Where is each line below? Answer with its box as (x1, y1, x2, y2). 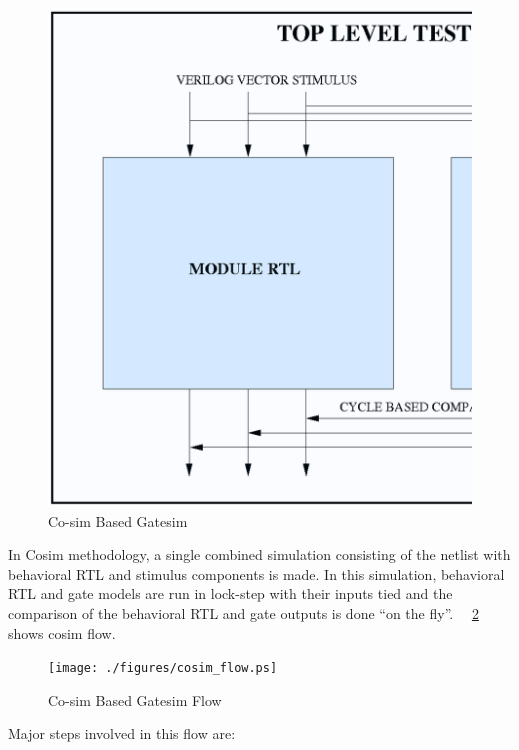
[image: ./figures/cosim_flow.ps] (48, 661, 278, 676)
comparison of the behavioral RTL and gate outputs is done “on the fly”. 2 (8, 603, 479, 624)
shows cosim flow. (8, 622, 116, 643)
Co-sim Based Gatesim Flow (48, 689, 222, 710)
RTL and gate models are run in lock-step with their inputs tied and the (8, 583, 453, 604)
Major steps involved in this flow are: (8, 723, 236, 744)
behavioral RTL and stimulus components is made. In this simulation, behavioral (8, 563, 505, 584)
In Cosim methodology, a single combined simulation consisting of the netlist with (8, 544, 511, 565)
